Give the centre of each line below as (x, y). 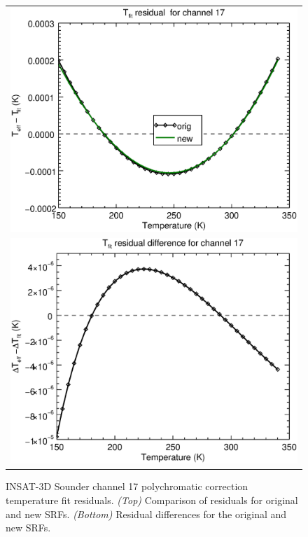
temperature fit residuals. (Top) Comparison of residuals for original (152, 500)
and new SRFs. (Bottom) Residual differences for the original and (146, 514)
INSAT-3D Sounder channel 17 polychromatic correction (127, 486)
